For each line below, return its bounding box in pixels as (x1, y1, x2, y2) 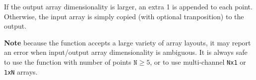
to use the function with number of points (4, 56, 131, 67)
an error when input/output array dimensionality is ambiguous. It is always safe (4, 47, 248, 57)
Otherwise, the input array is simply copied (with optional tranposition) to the (4, 11, 244, 21)
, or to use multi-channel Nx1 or (150, 56, 246, 67)
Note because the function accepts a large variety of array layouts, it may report (4, 37, 251, 47)
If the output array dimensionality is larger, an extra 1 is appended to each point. (4, 1, 253, 11)
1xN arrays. (4, 66, 38, 77)
